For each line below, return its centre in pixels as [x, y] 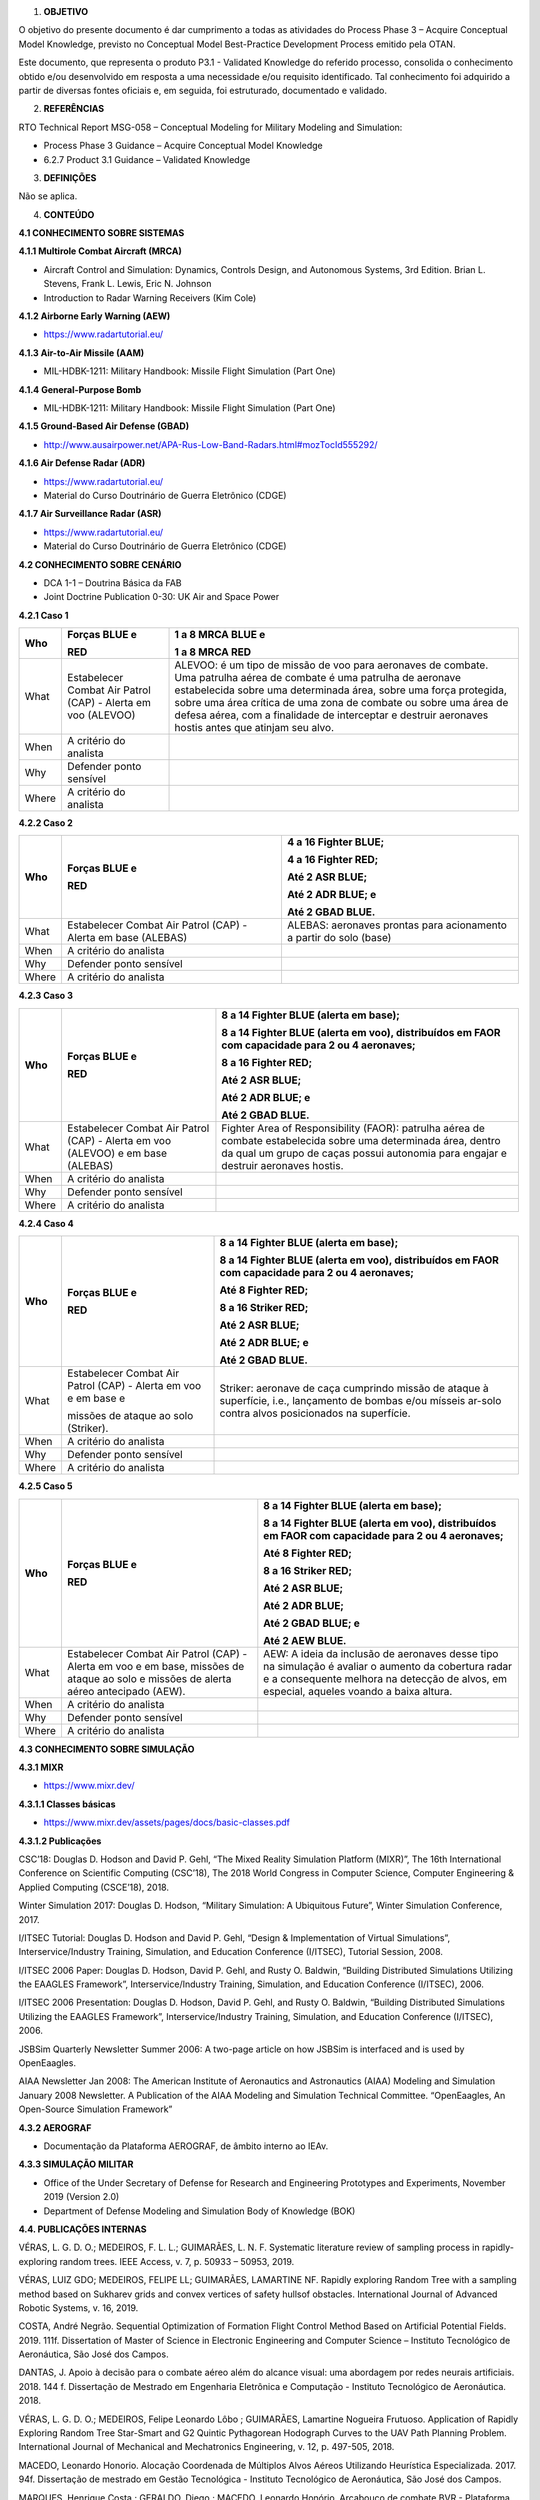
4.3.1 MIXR [41, 1767]
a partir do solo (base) [339, 938]
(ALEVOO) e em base [117, 1153]
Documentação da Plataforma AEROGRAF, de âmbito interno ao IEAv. [186, 2146]
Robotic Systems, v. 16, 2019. [78, 2307]
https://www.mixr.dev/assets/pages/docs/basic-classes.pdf [166, 1822]
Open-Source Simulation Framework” [95, 2109]
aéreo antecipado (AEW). [126, 1691]
